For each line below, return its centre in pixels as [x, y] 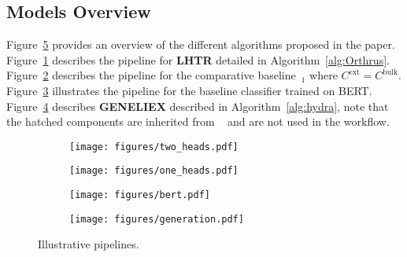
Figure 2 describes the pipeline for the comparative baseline [151, 75]
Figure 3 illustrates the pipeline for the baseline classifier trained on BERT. [189, 90]
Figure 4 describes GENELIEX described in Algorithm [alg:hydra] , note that [198, 106]
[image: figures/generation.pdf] [157, 219]
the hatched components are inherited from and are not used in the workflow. [198, 121]
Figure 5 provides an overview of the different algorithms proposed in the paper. [201, 44]
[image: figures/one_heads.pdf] [154, 171]
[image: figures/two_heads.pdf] [154, 147]
